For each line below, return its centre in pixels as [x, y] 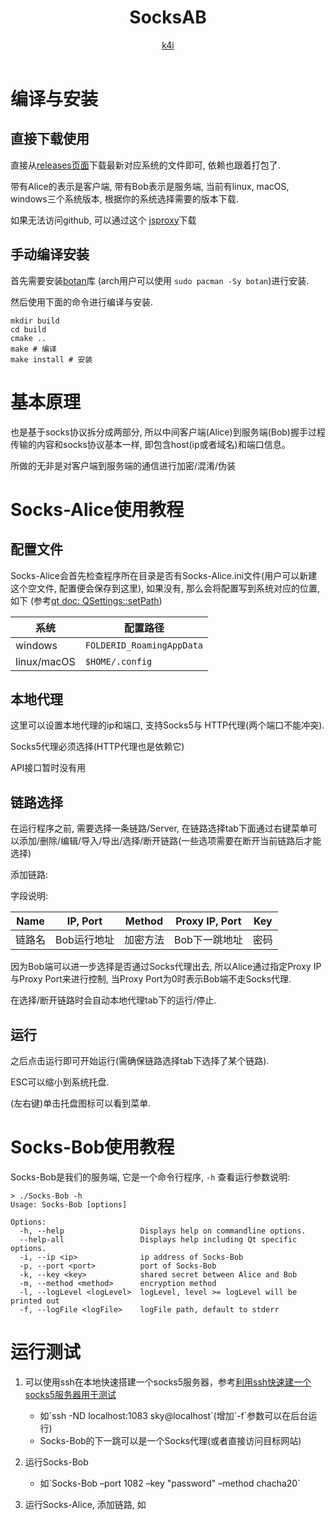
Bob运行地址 [85, 940]
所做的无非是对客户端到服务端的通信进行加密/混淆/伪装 [123, 465]
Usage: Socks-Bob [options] [69, 1204]
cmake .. [28, 338]
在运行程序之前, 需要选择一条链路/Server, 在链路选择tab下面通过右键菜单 [159, 828]
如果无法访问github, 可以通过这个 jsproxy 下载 [103, 220]
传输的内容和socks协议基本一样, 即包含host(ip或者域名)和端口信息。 [150, 444]
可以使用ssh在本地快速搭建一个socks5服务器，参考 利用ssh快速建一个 [168, 1382]
